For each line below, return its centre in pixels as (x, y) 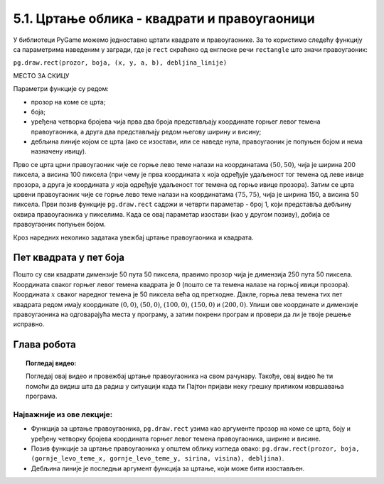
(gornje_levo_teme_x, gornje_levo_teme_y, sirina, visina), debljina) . (158, 458)
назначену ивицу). (59, 151)
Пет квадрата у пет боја (69, 258)
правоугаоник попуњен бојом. (59, 225)
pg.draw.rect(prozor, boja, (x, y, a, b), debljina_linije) (120, 63)
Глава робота (44, 345)
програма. (42, 396)
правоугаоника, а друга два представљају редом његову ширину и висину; (146, 131)
